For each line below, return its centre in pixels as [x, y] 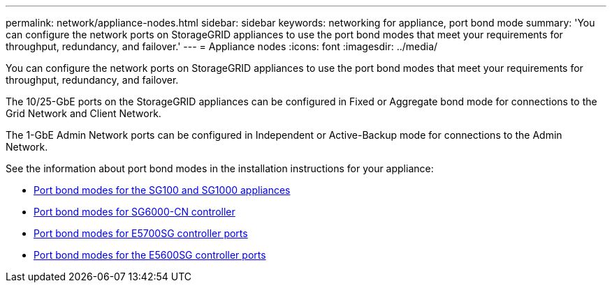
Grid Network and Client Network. [83, 113]
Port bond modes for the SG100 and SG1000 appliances [162, 190]
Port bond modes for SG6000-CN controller [134, 212]
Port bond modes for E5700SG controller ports [141, 233]
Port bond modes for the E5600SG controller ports [150, 255]
